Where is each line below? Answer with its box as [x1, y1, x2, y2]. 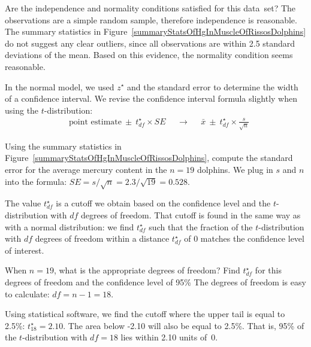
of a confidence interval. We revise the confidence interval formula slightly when [5, 92, 297, 105]
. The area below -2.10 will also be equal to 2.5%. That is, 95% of [63, 319, 304, 331]
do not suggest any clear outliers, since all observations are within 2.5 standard [5, 36, 295, 49]
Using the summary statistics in [5, 139, 122, 152]
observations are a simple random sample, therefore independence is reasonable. [5, 13, 297, 26]
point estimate [69, 117, 122, 126]
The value [5, 197, 41, 209]
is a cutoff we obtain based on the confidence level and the [56, 197, 271, 209]
